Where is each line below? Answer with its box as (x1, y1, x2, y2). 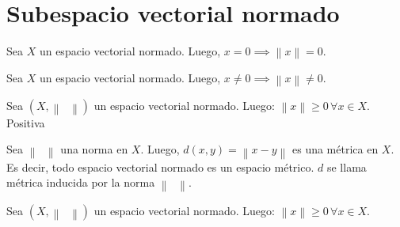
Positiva (6, 114, 45, 131)
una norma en (60, 141, 128, 157)
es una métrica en (291, 141, 379, 157)
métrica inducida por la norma (6, 174, 155, 191)
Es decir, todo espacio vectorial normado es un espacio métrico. (6, 158, 314, 175)
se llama (326, 158, 367, 175)
